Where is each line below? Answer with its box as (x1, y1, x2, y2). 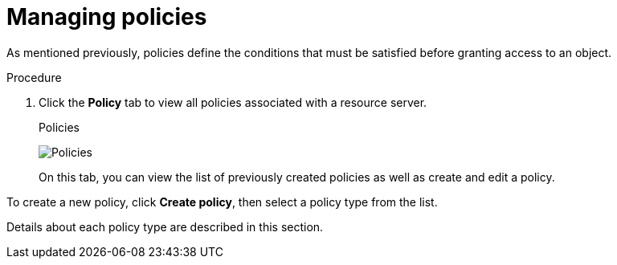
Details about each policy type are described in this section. (6, 219, 324, 234)
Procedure (6, 70, 62, 84)
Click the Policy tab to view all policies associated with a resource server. (39, 95, 427, 109)
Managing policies (6, 3, 207, 31)
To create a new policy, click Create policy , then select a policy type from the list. (6, 194, 438, 209)
